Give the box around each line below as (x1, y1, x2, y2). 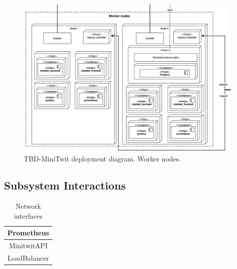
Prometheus (7, 228, 49, 238)
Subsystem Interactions (4, 178, 126, 193)
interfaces (14, 210, 43, 221)
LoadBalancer (7, 253, 49, 263)
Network (15, 201, 41, 211)
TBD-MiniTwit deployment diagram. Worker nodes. (24, 154, 181, 164)
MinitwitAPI (9, 240, 48, 251)
